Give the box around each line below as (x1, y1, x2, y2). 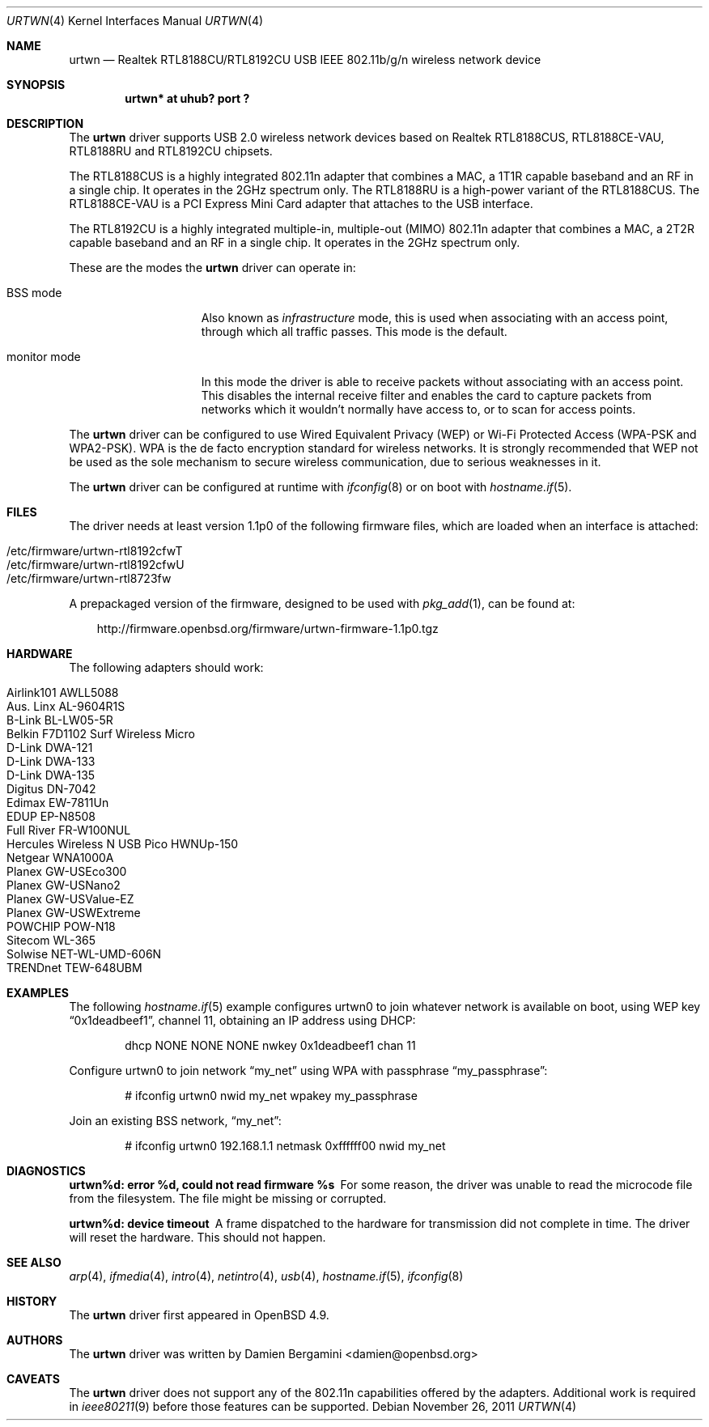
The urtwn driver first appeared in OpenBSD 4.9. (69, 1308, 329, 1322)
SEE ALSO (6, 1255, 62, 1269)
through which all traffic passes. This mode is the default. (201, 325, 507, 338)
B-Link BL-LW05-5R (6, 713, 113, 727)
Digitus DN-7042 (6, 782, 96, 796)
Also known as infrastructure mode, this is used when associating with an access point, (201, 311, 669, 325)
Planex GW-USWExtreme (6, 906, 141, 919)
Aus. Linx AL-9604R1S (6, 699, 125, 713)
